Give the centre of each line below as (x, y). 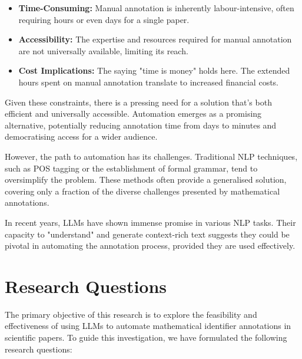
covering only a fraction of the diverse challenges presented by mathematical (142, 191)
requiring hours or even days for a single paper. (104, 19)
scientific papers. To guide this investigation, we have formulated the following (146, 337)
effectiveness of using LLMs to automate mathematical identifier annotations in (148, 326)
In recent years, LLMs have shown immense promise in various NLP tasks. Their (150, 222)
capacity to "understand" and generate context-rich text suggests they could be (147, 234)
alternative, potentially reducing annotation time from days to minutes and (141, 125)
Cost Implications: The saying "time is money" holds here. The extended (154, 70)
